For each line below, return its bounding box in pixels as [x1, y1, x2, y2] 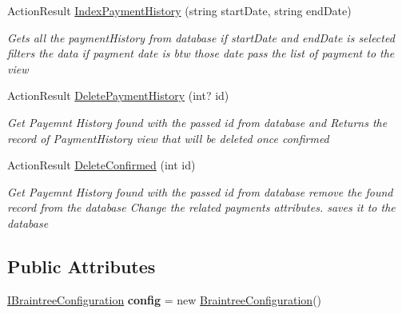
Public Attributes [7, 253, 156, 278]
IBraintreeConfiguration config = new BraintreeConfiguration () [7, 291, 322, 308]
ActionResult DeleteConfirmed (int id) [7, 157, 196, 173]
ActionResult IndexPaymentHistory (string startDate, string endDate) [7, 2, 352, 18]
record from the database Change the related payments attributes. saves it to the [7, 199, 396, 216]
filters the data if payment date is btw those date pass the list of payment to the [7, 45, 395, 62]
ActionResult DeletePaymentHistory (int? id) [7, 87, 229, 104]
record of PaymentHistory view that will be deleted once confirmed [7, 129, 329, 146]
